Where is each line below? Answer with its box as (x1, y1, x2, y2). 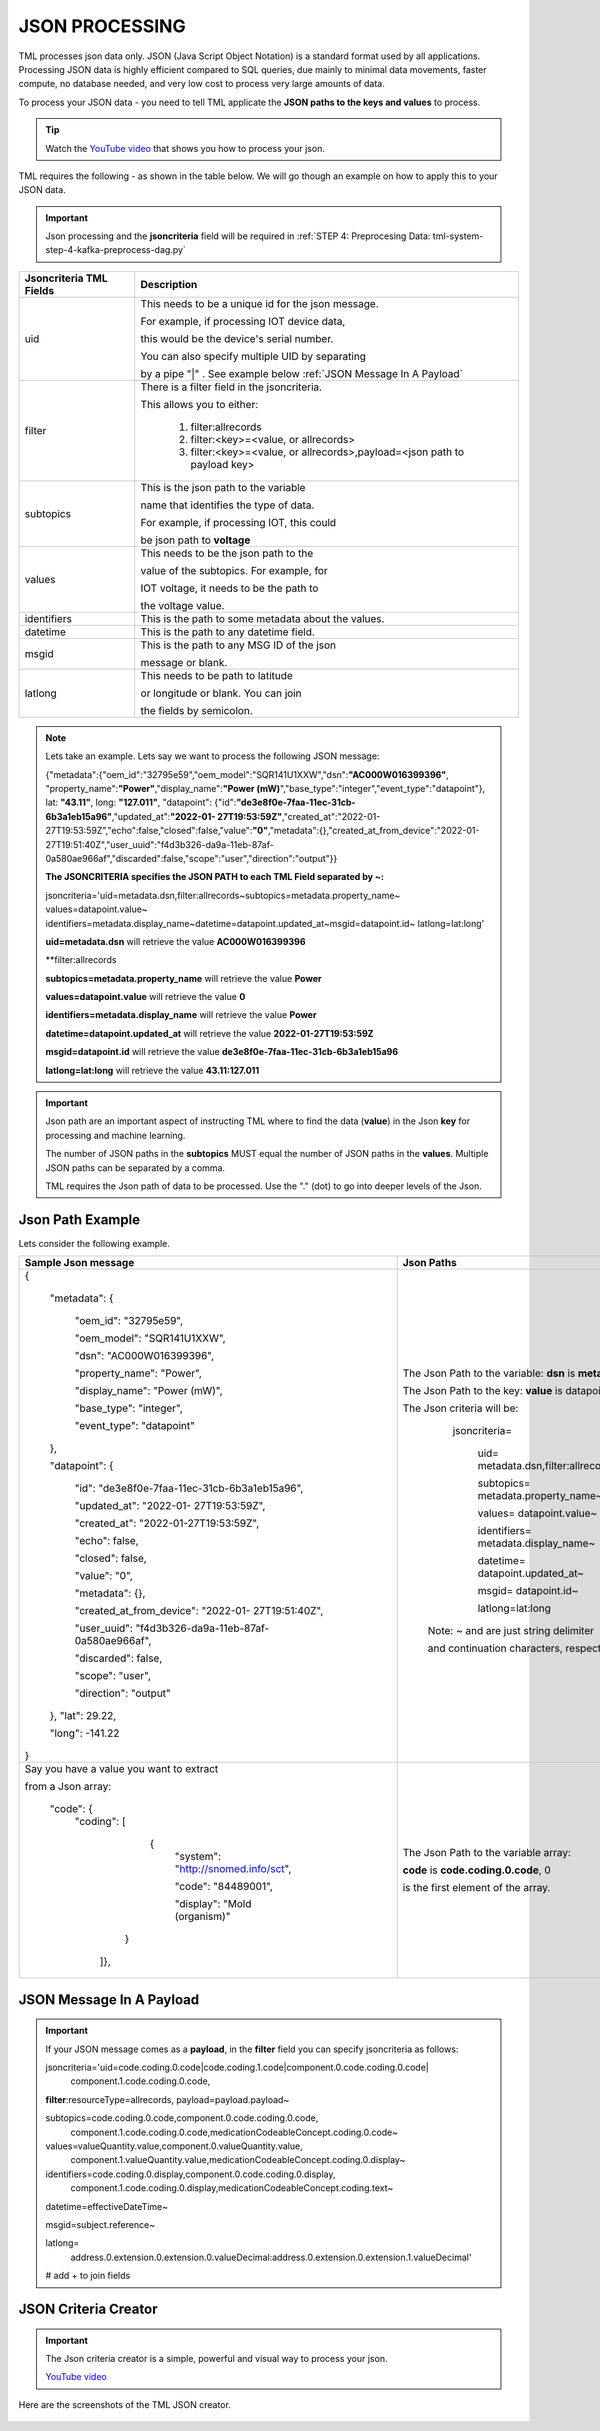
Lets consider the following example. (18, 1237, 170, 1249)
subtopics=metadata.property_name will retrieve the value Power (45, 972, 322, 984)
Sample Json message (24, 1256, 135, 1270)
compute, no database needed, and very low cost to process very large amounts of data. (18, 78, 385, 90)
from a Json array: (24, 1780, 112, 1794)
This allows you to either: (140, 397, 259, 411)
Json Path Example (18, 1211, 140, 1228)
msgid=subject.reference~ (45, 2219, 155, 2230)
